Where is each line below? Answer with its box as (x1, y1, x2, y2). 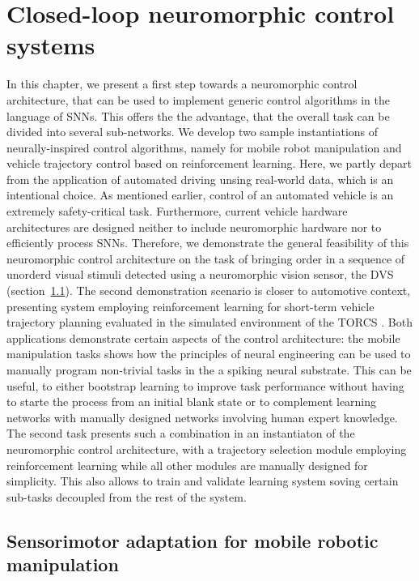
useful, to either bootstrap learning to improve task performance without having (6, 377, 404, 394)
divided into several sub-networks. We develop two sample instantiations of (6, 123, 379, 140)
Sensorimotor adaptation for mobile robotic (6, 528, 379, 553)
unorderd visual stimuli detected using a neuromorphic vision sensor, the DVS (6, 266, 394, 283)
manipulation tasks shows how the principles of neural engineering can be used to (6, 345, 411, 362)
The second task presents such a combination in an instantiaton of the (6, 425, 355, 442)
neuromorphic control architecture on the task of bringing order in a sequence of (6, 250, 405, 267)
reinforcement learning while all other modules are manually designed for (6, 456, 368, 473)
